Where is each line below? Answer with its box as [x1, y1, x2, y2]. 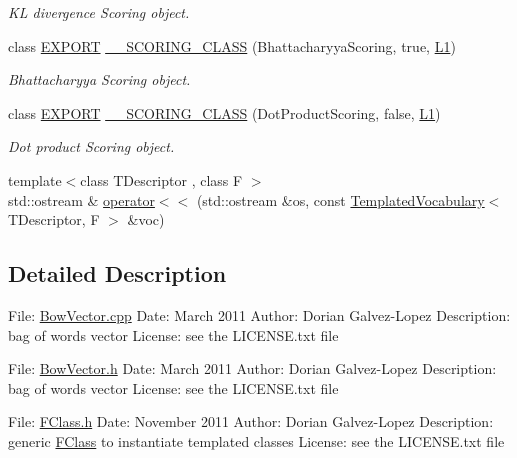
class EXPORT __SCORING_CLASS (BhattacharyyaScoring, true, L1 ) [8, 35, 456, 56]
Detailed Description [8, 258, 227, 289]
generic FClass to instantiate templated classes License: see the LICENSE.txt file [8, 430, 505, 451]
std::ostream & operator [8, 189, 155, 210]
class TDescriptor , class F [80, 169, 243, 190]
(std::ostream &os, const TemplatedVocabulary [196, 189, 485, 210]
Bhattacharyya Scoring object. [8, 69, 191, 90]
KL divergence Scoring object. [8, 2, 190, 22]
